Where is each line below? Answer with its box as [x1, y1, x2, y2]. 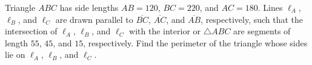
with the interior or [129, 25, 201, 37]
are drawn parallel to [55, 13, 133, 25]
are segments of [233, 25, 291, 37]
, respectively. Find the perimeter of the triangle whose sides [83, 36, 308, 49]
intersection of [5, 25, 58, 37]
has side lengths [59, 1, 119, 13]
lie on [5, 48, 25, 61]
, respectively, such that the [201, 13, 304, 25]
